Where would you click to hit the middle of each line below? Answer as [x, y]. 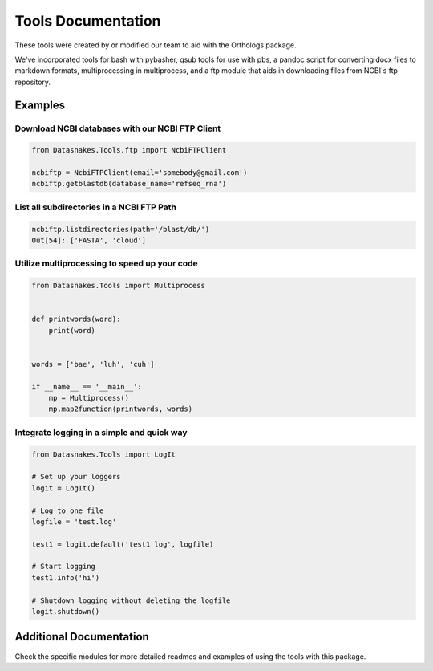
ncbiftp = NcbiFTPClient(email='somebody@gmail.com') [140, 173]
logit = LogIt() [64, 488]
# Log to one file [68, 510]
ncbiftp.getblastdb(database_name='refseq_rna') [129, 184]
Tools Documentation [88, 21]
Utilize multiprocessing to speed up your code [106, 263]
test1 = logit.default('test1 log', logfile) [123, 544]
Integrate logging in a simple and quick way [101, 432]
